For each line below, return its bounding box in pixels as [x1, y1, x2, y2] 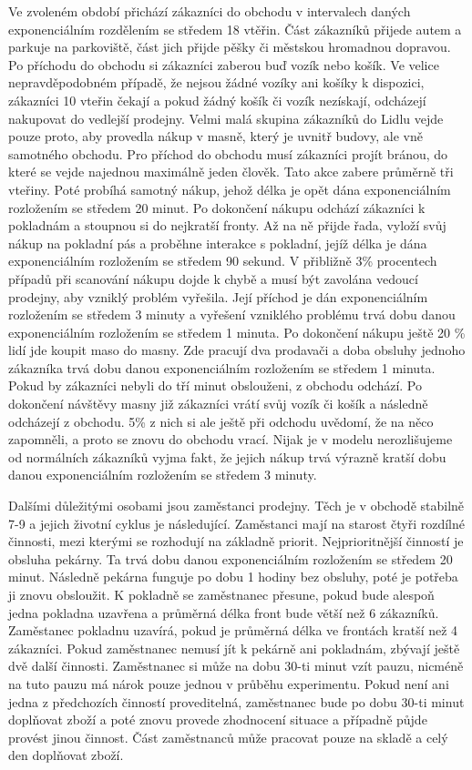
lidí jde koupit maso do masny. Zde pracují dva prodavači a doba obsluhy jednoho [8, 340, 466, 360]
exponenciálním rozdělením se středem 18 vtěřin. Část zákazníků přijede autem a [8, 19, 462, 38]
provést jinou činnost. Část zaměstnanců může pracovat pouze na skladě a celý [8, 727, 448, 746]
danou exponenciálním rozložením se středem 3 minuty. [8, 465, 317, 484]
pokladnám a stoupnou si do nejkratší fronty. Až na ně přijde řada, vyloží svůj [8, 216, 446, 235]
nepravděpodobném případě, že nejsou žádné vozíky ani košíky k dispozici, [8, 73, 425, 92]
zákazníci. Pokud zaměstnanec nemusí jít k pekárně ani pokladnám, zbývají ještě [8, 638, 460, 657]
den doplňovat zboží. [8, 745, 124, 765]
